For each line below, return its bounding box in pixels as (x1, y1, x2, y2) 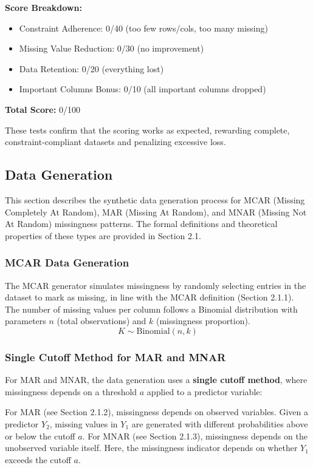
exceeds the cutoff (5, 453, 71, 466)
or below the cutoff (5, 429, 75, 442)
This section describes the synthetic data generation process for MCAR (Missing (5, 193, 305, 206)
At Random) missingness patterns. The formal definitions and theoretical (5, 217, 278, 230)
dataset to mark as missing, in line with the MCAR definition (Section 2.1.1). (5, 291, 294, 304)
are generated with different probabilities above (131, 417, 308, 430)
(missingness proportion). (156, 314, 250, 327)
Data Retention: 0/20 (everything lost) (19, 62, 164, 75)
